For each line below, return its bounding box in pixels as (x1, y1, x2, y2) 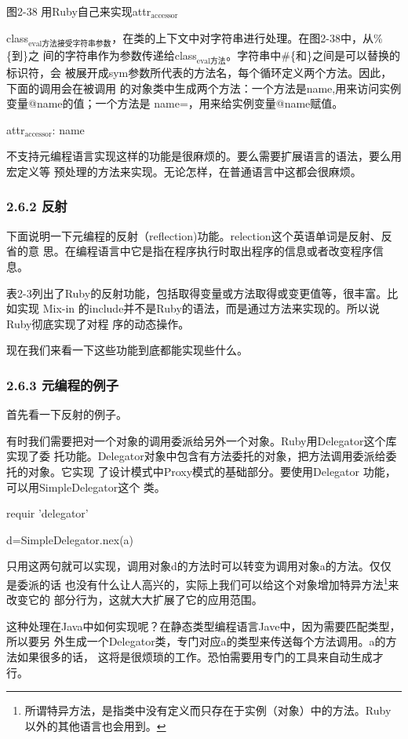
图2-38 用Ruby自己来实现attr (6, 3, 151, 19)
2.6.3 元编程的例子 (6, 375, 119, 394)
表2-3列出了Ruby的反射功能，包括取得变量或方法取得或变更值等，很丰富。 (6, 284, 388, 301)
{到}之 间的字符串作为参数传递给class (6, 46, 197, 63)
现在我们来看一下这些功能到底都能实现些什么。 (6, 342, 248, 358)
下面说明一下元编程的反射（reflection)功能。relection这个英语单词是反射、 (6, 227, 381, 243)
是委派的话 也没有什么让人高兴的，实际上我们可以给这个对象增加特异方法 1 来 (6, 573, 399, 592)
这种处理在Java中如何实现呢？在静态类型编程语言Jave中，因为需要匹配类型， (6, 617, 401, 634)
